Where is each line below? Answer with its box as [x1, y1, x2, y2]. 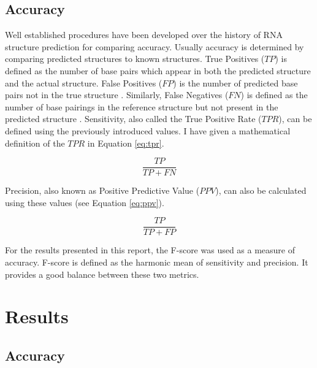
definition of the [5, 136, 65, 149]
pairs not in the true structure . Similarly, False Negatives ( [5, 88, 229, 101]
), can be [278, 112, 312, 125]
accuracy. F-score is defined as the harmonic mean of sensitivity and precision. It [5, 256, 308, 269]
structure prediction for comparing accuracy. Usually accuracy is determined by [5, 40, 304, 53]
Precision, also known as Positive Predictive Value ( [5, 184, 200, 197]
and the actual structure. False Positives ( [5, 76, 162, 89]
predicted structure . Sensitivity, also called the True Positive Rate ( [5, 112, 262, 125]
